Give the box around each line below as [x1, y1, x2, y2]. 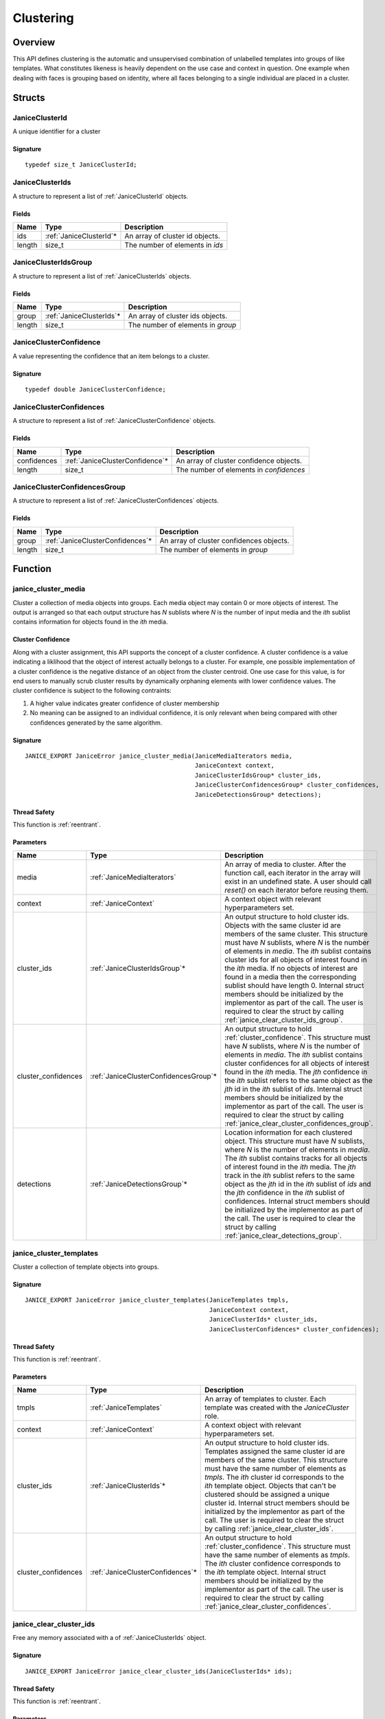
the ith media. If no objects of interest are [224, 963, 358, 973]
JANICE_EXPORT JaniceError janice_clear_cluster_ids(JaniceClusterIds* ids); [25, 1667, 293, 1675]
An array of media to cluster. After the [224, 859, 347, 869]
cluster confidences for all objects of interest [224, 1059, 370, 1069]
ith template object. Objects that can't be [205, 1481, 336, 1491]
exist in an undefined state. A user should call [224, 877, 372, 886]
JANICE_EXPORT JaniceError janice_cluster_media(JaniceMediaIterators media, [25, 752, 293, 760]
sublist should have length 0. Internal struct [224, 981, 364, 990]
